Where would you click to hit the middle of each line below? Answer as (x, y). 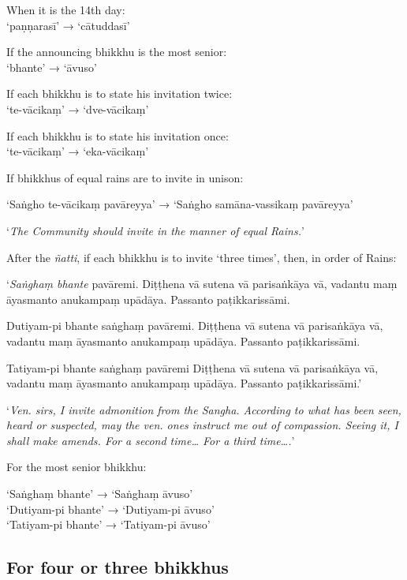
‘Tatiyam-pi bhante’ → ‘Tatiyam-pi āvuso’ (108, 524)
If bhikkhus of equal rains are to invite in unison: (125, 177)
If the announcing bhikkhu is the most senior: (117, 52)
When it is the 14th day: (66, 9)
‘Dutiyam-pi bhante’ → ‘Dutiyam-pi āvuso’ (110, 509)
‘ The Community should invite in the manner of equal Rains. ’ (155, 230)
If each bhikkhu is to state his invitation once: (118, 135)
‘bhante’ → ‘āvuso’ (52, 67)
